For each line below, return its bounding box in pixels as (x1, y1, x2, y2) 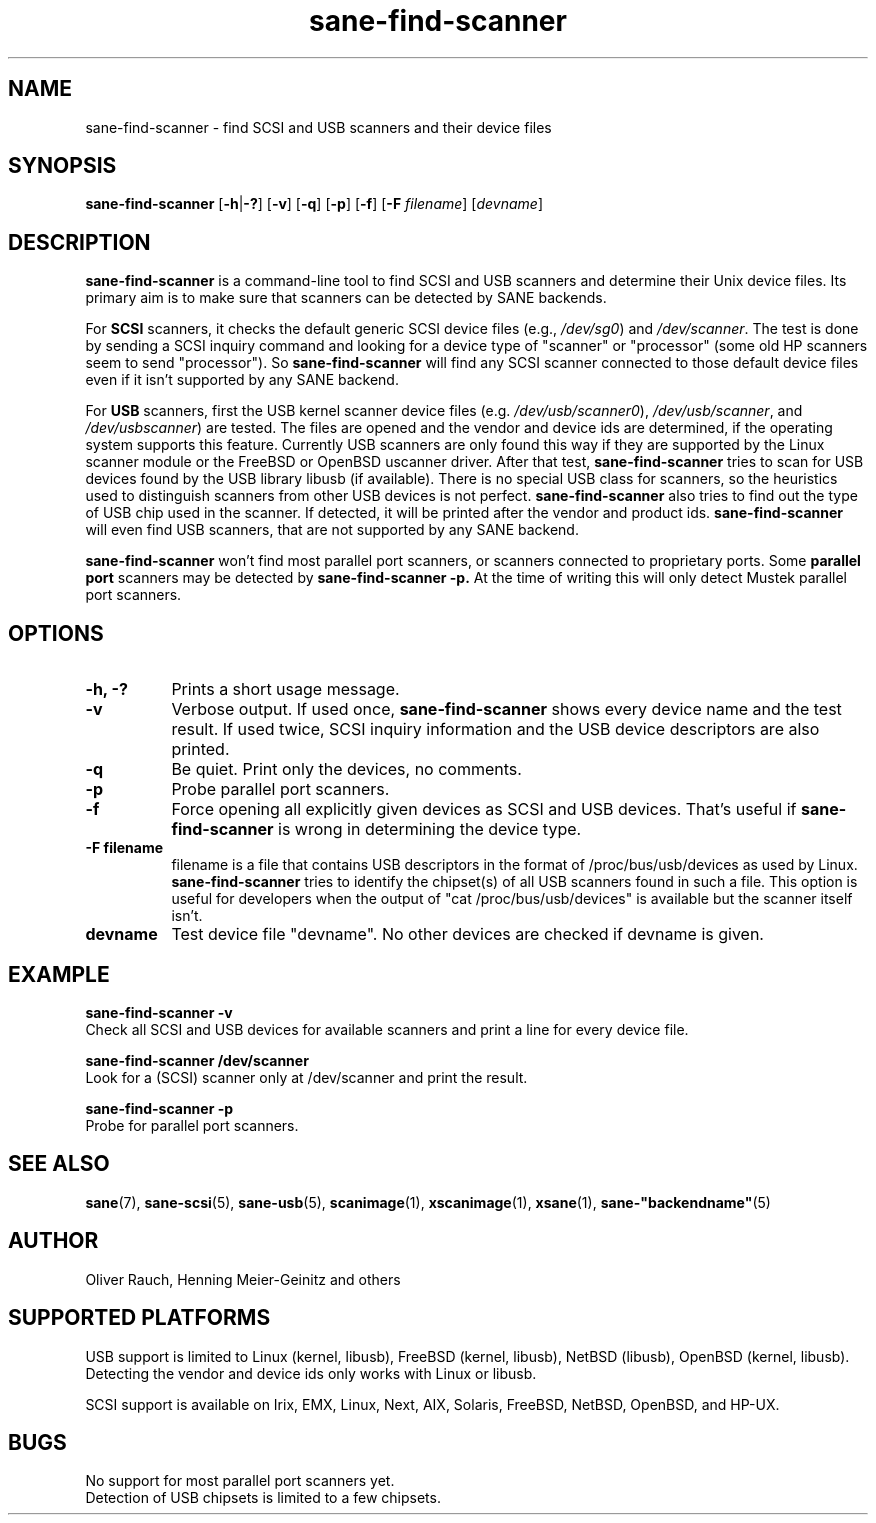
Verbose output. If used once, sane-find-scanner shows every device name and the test (171, 699, 842, 720)
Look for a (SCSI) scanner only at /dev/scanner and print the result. (85, 1068, 528, 1086)
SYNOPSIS (8, 153, 117, 179)
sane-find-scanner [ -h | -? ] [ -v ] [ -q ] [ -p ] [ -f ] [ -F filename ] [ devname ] (85, 195, 543, 213)
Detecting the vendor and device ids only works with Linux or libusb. (85, 1364, 537, 1382)
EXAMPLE (8, 961, 110, 987)
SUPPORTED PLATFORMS (8, 1305, 271, 1331)
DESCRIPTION (8, 229, 151, 255)
